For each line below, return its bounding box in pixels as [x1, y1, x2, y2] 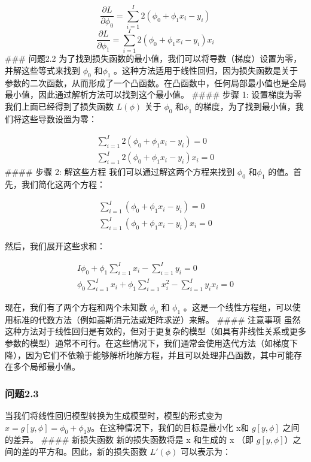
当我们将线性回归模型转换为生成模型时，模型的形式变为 [5, 409, 222, 421]
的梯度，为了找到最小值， [194, 99, 295, 112]
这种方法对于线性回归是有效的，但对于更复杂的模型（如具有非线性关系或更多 [5, 325, 306, 337]
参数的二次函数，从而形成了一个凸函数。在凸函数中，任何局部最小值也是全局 [5, 76, 306, 89]
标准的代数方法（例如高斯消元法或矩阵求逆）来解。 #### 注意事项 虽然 [13, 313, 301, 325]
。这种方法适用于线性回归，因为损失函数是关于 [114, 64, 298, 76]
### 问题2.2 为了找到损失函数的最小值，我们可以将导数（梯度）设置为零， [5, 52, 302, 65]
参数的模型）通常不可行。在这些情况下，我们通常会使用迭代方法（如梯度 [5, 336, 289, 349]
